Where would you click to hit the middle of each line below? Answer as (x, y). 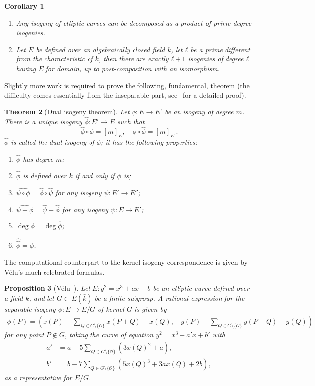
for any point (24, 335)
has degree (38, 159)
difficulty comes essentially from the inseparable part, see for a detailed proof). (125, 95)
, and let (42, 298)
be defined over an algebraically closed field (100, 49)
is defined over (45, 176)
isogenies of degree (216, 59)
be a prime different (220, 49)
